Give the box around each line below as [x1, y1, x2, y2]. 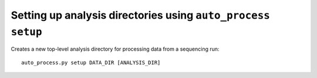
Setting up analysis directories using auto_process [11, 9, 270, 22]
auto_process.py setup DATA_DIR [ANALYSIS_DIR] [21, 59, 161, 66]
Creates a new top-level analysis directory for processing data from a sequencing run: [11, 45, 220, 52]
